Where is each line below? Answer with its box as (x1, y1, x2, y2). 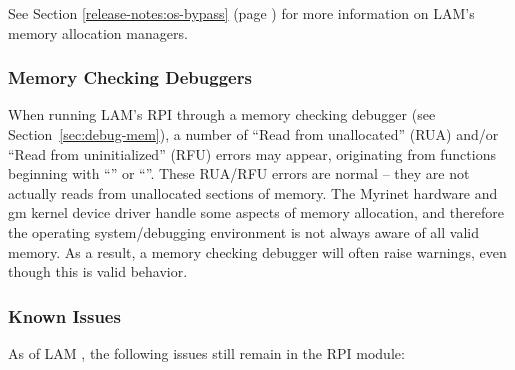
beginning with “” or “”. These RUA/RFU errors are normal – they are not (8, 163, 470, 184)
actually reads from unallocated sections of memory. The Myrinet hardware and (8, 182, 498, 203)
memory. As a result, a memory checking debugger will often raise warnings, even (8, 241, 507, 262)
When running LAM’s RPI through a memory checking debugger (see (8, 104, 436, 125)
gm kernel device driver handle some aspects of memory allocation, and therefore (8, 202, 504, 223)
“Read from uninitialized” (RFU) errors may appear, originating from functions (8, 143, 496, 164)
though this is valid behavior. (8, 261, 188, 282)
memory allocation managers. (8, 22, 188, 43)
